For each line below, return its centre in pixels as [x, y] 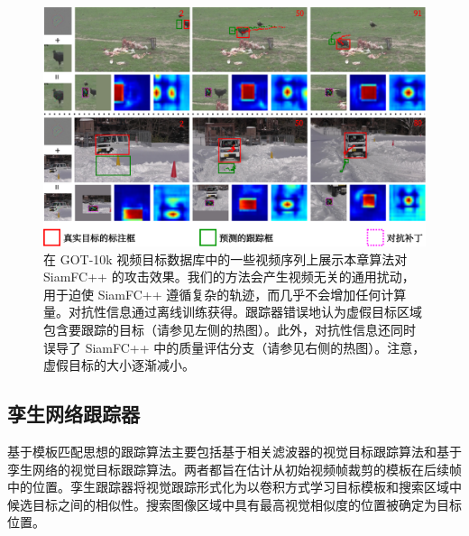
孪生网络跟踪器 [74, 414]
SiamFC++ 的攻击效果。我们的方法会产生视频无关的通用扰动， [229, 277]
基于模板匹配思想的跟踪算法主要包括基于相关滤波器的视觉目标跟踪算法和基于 [234, 451]
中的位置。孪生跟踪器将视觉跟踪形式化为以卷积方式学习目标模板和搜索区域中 [234, 487]
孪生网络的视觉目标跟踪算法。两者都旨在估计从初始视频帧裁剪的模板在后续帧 [234, 469]
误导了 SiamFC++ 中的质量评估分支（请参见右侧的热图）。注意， [234, 347]
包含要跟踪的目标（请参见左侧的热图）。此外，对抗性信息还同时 [230, 329]
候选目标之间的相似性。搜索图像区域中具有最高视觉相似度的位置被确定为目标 [234, 504]
